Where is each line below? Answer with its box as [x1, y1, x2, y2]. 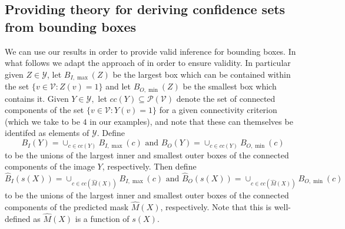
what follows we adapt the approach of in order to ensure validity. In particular [5, 57, 291, 69]
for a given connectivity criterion [159, 104, 277, 116]
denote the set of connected [176, 92, 276, 104]
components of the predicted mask [5, 200, 129, 213]
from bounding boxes [5, 17, 137, 35]
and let [105, 80, 131, 92]
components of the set [5, 104, 84, 116]
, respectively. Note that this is [160, 200, 271, 213]
